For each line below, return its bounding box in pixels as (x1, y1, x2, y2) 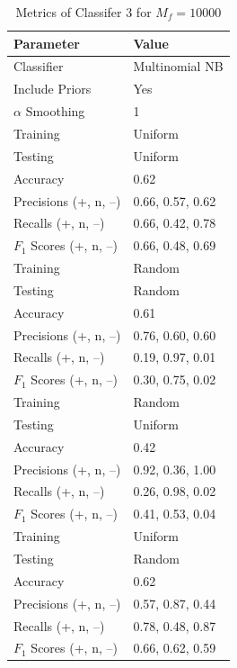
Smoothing (25, 102, 85, 121)
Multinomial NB (133, 57, 224, 76)
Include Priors (13, 79, 92, 98)
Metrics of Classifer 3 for (15, 3, 152, 21)
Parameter (13, 33, 80, 52)
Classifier (13, 57, 64, 76)
